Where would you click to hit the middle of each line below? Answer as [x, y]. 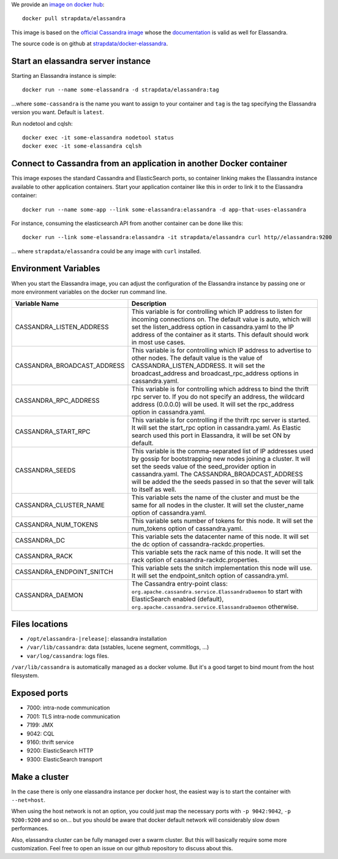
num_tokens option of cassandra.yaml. [187, 529]
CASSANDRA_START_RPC [53, 432]
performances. [30, 828]
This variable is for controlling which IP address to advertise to [221, 351]
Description [149, 304]
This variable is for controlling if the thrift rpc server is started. [221, 420]
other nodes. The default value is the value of [197, 358]
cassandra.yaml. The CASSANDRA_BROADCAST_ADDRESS [217, 474]
